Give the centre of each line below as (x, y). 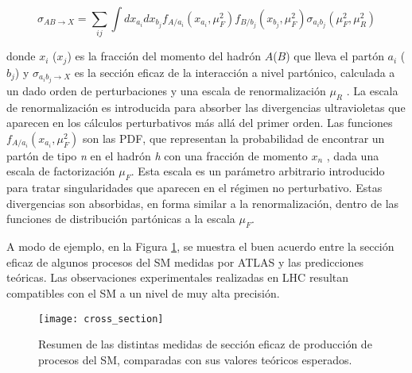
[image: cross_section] (101, 319)
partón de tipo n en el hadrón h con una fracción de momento (157, 155)
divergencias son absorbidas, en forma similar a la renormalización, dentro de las (203, 203)
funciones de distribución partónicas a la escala (121, 219)
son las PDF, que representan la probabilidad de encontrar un (233, 138)
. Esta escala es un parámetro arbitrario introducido (258, 171)
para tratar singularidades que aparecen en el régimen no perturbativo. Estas (194, 188)
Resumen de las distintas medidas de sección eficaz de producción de (205, 344)
